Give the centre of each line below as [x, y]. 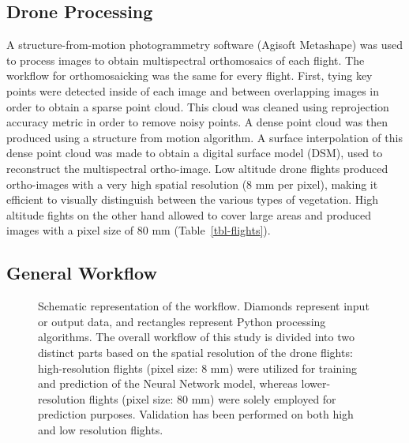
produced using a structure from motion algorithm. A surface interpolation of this [204, 137]
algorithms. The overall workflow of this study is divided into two [196, 337]
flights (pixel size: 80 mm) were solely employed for [212, 398]
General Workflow [82, 273]
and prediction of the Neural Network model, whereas [168, 383]
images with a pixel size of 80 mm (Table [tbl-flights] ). [139, 230]
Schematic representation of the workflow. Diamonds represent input [204, 306]
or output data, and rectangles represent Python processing [182, 321]
